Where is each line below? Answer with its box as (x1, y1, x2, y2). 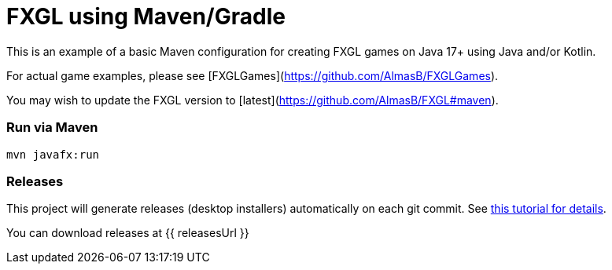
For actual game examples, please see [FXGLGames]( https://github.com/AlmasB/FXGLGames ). (6, 68, 499, 82)
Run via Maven (6, 119, 98, 136)
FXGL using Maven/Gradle (6, 3, 286, 30)
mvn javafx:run (6, 148, 100, 161)
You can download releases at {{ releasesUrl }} (6, 226, 249, 240)
